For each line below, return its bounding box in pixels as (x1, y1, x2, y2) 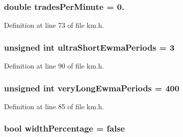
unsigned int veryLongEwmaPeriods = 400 (4, 81, 180, 94)
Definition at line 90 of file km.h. (4, 61, 104, 71)
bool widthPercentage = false (4, 122, 125, 135)
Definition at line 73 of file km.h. (4, 20, 104, 30)
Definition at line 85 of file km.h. (4, 101, 104, 111)
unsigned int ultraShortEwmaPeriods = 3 (4, 41, 175, 53)
